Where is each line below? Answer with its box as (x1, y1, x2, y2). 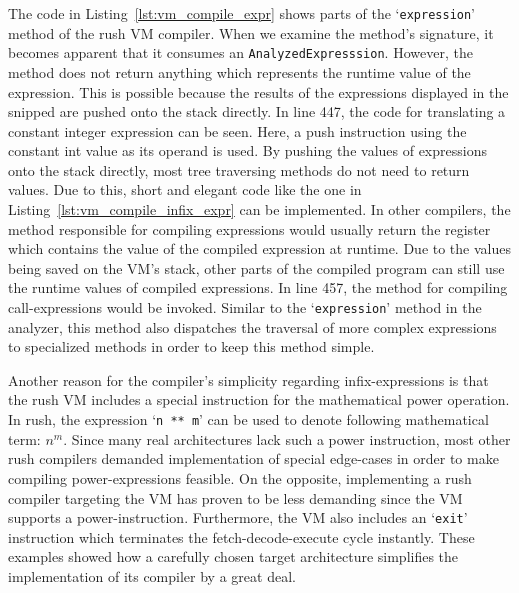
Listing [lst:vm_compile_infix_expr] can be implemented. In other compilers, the (8, 199, 511, 220)
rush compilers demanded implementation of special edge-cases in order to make (8, 448, 499, 469)
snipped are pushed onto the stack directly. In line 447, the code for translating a (8, 101, 506, 122)
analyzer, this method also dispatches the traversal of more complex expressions (8, 316, 497, 337)
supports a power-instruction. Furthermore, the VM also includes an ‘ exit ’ (8, 507, 468, 528)
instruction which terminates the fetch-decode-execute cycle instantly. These (8, 526, 475, 547)
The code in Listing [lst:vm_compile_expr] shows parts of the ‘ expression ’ (8, 3, 476, 23)
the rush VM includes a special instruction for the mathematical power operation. (8, 389, 510, 410)
